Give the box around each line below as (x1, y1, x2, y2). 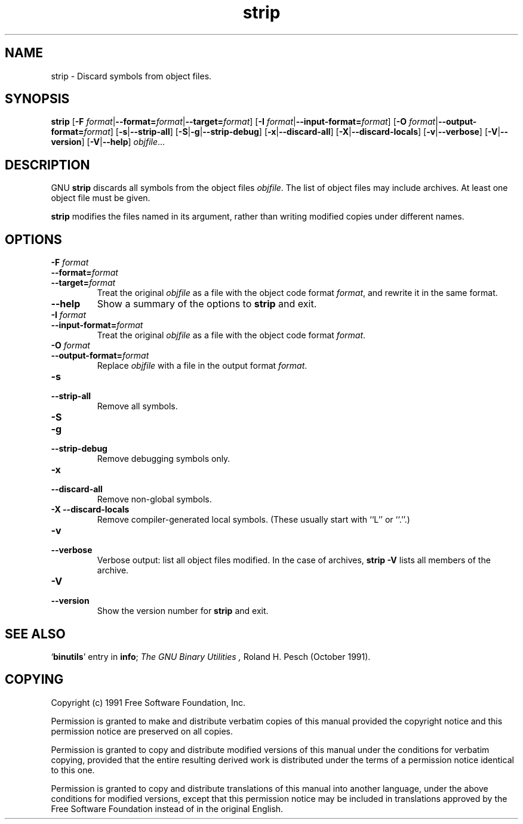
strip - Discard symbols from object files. (51, 70, 212, 81)
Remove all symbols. (97, 401, 178, 412)
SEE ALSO (5, 626, 66, 641)
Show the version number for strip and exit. (97, 606, 269, 616)
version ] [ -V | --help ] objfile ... (51, 137, 165, 147)
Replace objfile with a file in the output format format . (97, 360, 307, 371)
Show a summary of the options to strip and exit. (97, 298, 317, 310)
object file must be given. (51, 193, 150, 203)
